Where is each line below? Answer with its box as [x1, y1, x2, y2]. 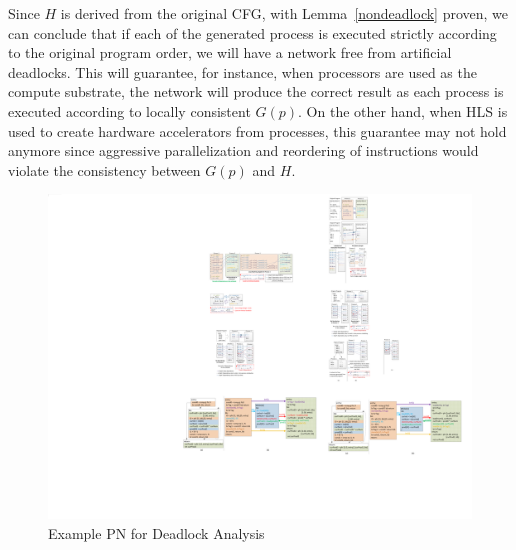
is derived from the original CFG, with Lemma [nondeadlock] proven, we [60, 3, 509, 23]
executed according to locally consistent [8, 100, 251, 121]
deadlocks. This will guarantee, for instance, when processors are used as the [8, 61, 477, 82]
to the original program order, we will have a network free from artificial [8, 42, 452, 63]
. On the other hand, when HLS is [298, 100, 508, 121]
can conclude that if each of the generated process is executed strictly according [8, 22, 497, 43]
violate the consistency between [8, 159, 201, 180]
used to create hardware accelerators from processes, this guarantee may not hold [8, 120, 507, 141]
